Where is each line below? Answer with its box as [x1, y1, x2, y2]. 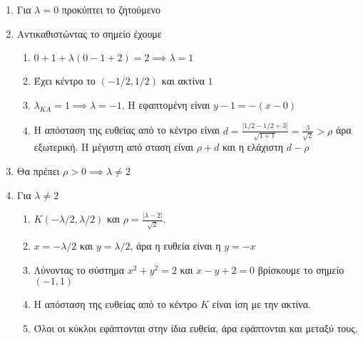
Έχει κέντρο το [34, 73, 96, 88]
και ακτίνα [161, 73, 205, 88]
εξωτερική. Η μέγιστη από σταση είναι [34, 139, 193, 154]
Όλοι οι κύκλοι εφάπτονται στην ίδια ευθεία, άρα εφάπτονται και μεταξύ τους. [34, 320, 358, 335]
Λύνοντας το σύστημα [34, 262, 125, 277]
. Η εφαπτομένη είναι [121, 97, 210, 112]
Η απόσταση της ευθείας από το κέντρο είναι [34, 122, 220, 137]
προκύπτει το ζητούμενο [61, 2, 160, 16]
